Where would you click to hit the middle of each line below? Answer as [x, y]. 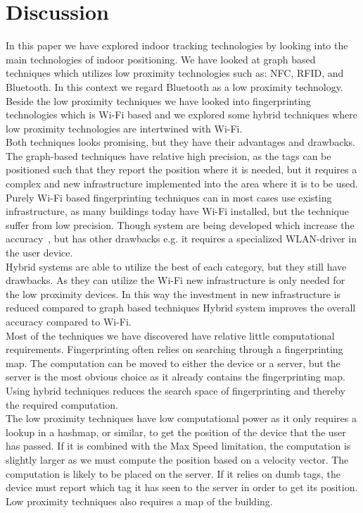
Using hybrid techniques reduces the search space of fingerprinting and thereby [176, 390]
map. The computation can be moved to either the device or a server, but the [173, 363]
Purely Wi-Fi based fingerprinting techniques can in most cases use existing [169, 197]
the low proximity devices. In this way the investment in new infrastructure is [173, 293]
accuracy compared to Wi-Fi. [69, 321]
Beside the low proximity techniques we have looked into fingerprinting [159, 100]
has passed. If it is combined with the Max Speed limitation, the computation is [178, 446]
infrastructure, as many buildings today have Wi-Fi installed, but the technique [177, 211]
